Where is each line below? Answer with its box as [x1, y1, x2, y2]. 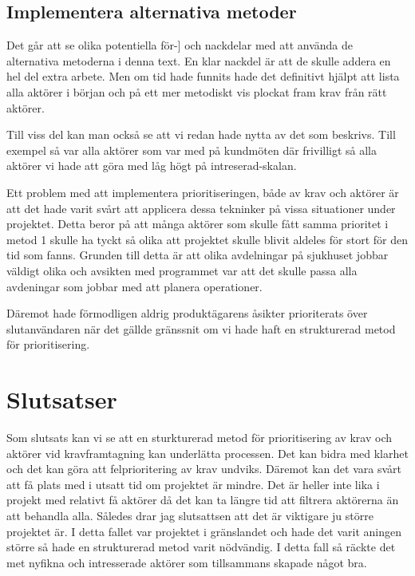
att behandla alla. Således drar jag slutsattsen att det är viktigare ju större [6, 507, 373, 523]
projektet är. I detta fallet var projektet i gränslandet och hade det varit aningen [6, 523, 402, 539]
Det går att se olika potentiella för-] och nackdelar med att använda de [6, 37, 353, 53]
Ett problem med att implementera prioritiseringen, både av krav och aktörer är [6, 183, 399, 200]
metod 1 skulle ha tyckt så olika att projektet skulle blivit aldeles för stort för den [6, 231, 408, 247]
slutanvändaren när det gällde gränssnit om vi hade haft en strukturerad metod [6, 320, 396, 337]
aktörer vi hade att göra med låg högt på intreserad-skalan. [6, 157, 297, 174]
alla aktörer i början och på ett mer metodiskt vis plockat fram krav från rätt [6, 83, 387, 100]
